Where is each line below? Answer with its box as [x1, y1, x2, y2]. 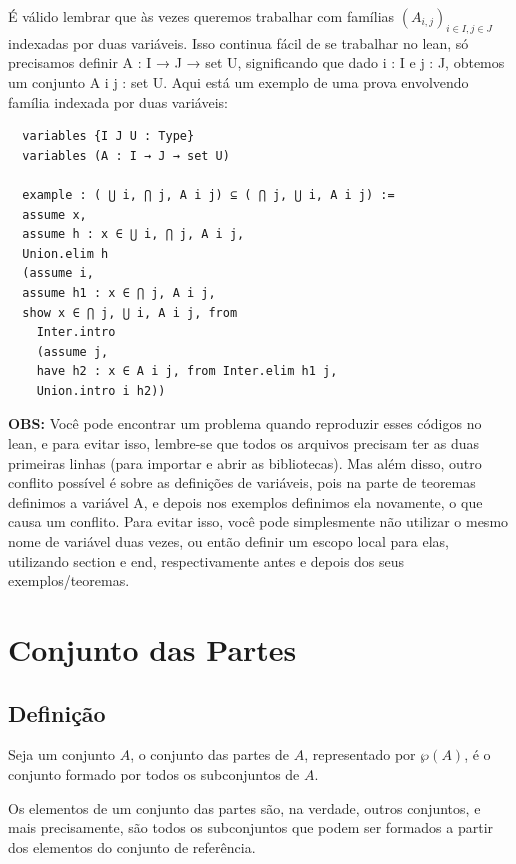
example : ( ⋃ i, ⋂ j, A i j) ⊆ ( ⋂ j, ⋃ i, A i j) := [22, 187, 395, 202]
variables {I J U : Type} [22, 129, 195, 144]
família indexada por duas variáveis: [8, 91, 228, 112]
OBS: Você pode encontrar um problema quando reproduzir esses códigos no [8, 413, 482, 434]
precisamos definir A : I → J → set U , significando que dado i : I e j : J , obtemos [8, 52, 505, 73]
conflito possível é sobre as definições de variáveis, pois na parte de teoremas [8, 472, 476, 493]
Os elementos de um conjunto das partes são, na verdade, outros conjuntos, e [8, 797, 481, 818]
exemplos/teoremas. [8, 570, 130, 591]
